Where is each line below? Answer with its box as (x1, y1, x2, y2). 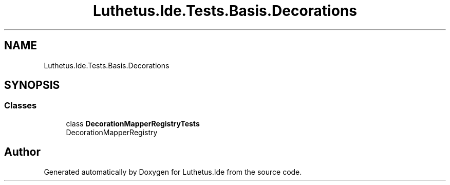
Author (4, 145, 41, 159)
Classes (4, 100, 37, 111)
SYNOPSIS (4, 79, 60, 92)
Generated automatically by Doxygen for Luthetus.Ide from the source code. (44, 167, 302, 176)
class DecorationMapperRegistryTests (66, 119, 200, 128)
